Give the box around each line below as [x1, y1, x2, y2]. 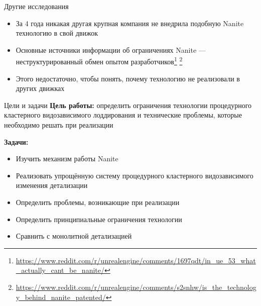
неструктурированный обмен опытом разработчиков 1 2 [16, 55, 183, 67]
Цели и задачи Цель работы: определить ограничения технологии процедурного [4, 99, 252, 110]
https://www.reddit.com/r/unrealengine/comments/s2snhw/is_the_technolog [16, 281, 256, 292]
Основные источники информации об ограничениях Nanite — [16, 44, 206, 55]
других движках [16, 83, 65, 93]
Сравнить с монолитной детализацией [16, 231, 132, 241]
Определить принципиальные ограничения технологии [16, 214, 182, 224]
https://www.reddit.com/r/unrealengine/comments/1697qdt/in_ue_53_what [16, 255, 256, 265]
